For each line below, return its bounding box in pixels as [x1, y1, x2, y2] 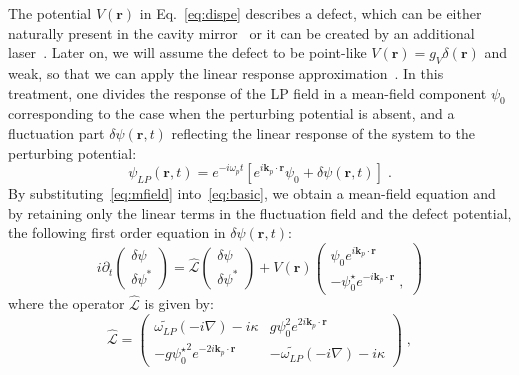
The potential [8, 3, 92, 23]
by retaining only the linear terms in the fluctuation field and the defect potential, [8, 202, 512, 223]
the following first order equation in [8, 222, 226, 243]
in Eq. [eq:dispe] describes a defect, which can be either [139, 3, 482, 23]
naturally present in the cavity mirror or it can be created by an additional [8, 22, 475, 43]
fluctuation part [8, 122, 105, 143]
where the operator [8, 293, 125, 314]
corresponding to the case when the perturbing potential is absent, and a [8, 103, 455, 124]
